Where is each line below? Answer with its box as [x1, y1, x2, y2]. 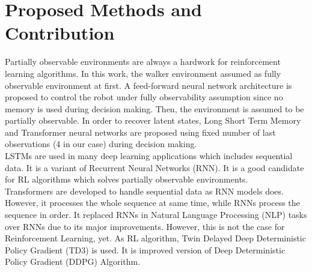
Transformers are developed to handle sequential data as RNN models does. [5, 184, 284, 197]
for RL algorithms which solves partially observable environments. [5, 173, 248, 186]
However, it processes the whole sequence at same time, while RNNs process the [5, 196, 300, 209]
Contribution [5, 20, 115, 45]
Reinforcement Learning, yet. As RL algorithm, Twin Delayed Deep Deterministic [5, 232, 306, 244]
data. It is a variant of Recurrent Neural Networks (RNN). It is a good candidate [5, 161, 304, 174]
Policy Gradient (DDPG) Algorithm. [5, 255, 141, 268]
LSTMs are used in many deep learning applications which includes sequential [5, 150, 293, 162]
